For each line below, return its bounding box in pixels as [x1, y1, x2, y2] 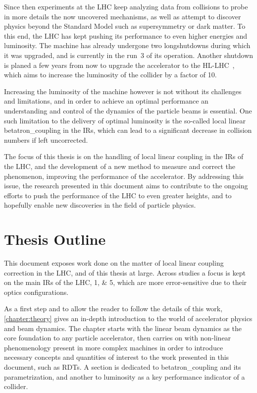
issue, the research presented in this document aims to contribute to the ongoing [4, 180, 248, 191]
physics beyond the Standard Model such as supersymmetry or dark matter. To [4, 21, 246, 31]
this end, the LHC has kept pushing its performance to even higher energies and [4, 30, 248, 41]
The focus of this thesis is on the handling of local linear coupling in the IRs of [4, 151, 244, 162]
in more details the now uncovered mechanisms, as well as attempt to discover [4, 11, 241, 21]
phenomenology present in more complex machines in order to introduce [4, 342, 223, 352]
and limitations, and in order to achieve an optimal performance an [4, 96, 208, 106]
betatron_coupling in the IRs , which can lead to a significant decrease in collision [4, 125, 252, 135]
